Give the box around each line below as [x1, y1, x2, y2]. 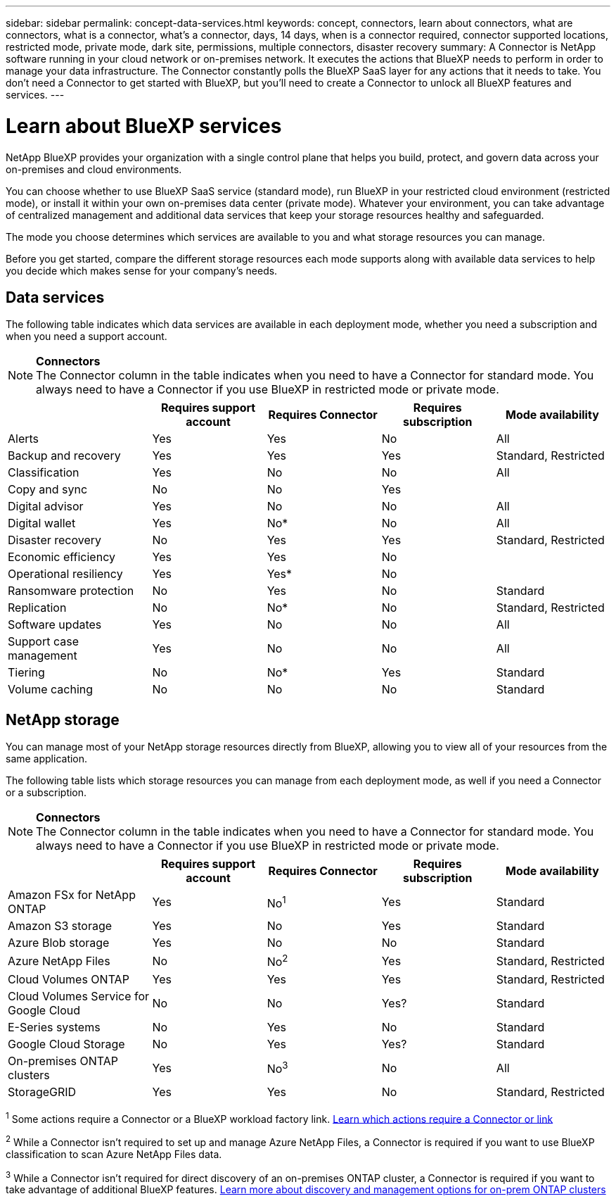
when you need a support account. [6, 330, 167, 343]
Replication [8, 600, 67, 615]
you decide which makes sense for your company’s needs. [6, 264, 278, 277]
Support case [8, 634, 79, 649]
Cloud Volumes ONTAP [8, 972, 129, 986]
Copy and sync [8, 482, 88, 497]
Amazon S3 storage [8, 919, 113, 933]
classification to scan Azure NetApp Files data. [6, 1147, 222, 1160]
